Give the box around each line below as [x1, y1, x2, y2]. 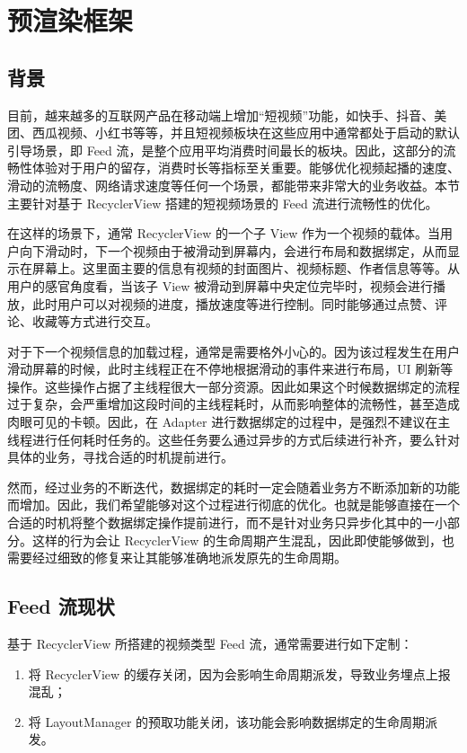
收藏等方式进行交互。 [31, 312, 158, 331]
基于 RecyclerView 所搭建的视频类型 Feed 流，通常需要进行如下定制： [7, 634, 413, 653]
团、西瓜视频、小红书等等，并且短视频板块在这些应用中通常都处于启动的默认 [7, 123, 460, 142]
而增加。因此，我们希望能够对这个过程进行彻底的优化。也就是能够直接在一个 [7, 495, 460, 514]
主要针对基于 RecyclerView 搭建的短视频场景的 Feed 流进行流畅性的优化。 [7, 193, 438, 212]
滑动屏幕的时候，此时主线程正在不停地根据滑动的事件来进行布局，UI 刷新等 [7, 359, 454, 378]
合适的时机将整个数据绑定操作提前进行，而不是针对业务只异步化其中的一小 [7, 513, 447, 532]
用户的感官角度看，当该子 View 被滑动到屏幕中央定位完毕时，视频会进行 [7, 276, 434, 295]
